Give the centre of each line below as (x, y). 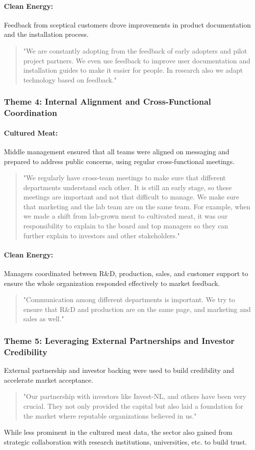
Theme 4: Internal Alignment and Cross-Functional (108, 101)
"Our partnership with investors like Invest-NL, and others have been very (135, 396)
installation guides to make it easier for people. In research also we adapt (133, 70)
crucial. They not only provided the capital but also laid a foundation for (133, 406)
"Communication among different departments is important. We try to (129, 299)
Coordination (31, 113)
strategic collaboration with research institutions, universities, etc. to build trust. (126, 441)
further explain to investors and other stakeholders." (102, 235)
